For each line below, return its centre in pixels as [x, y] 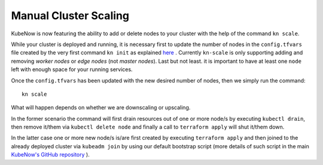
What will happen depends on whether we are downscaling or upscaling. [101, 108]
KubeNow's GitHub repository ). [50, 155]
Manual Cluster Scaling [70, 16]
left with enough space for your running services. [72, 69]
